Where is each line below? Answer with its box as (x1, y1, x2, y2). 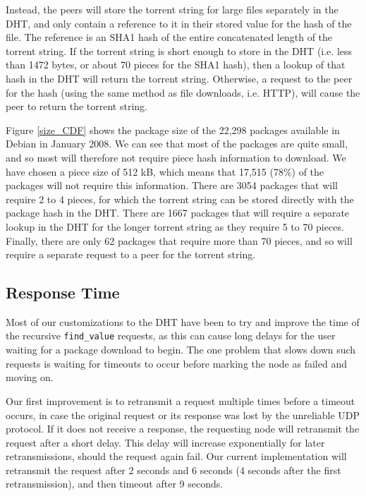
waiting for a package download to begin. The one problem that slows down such (6, 342, 356, 357)
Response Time (6, 282, 120, 303)
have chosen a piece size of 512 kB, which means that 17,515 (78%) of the (6, 164, 324, 179)
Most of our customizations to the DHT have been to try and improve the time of (6, 314, 360, 329)
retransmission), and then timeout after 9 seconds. (6, 476, 224, 491)
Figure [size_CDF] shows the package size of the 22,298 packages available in (6, 122, 340, 137)
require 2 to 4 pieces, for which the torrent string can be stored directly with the (6, 191, 354, 206)
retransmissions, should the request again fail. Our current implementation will (6, 449, 347, 464)
